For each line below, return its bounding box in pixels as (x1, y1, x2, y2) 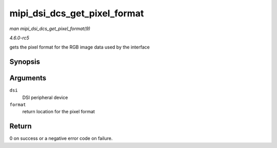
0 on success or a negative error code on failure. (9, 135, 113, 141)
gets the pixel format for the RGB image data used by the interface (9, 44, 150, 51)
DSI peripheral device (22, 94, 68, 101)
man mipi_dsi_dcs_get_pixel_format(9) (9, 26, 91, 32)
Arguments (9, 74, 47, 83)
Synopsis (9, 58, 41, 66)
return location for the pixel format (22, 109, 95, 115)
